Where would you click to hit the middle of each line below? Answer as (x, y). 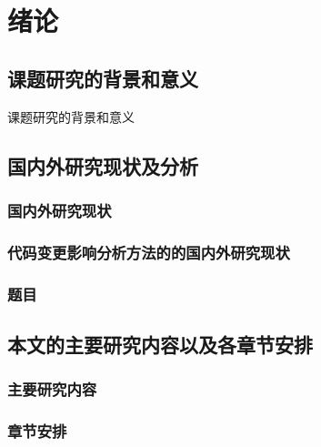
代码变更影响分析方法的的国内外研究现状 (149, 252)
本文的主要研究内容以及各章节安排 (160, 344)
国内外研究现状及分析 (103, 165)
